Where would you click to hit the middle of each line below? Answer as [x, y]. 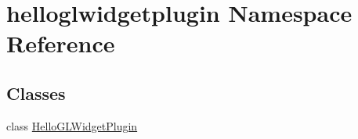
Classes [36, 93]
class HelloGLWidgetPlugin [72, 125]
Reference [61, 43]
